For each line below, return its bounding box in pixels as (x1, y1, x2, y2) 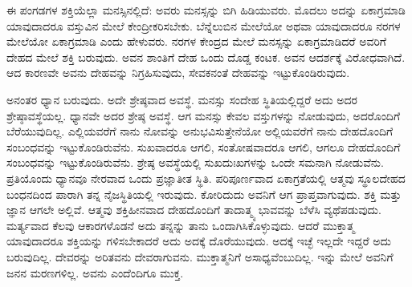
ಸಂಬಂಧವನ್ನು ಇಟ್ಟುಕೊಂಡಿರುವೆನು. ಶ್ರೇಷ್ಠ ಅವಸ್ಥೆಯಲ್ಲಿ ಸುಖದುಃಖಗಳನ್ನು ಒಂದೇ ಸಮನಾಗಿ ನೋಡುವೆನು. (6, 154, 384, 171)
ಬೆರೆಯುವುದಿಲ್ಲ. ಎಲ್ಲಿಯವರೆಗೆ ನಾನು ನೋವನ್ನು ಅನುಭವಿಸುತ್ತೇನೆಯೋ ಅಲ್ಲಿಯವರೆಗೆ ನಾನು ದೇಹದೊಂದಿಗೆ (6, 123, 394, 139)
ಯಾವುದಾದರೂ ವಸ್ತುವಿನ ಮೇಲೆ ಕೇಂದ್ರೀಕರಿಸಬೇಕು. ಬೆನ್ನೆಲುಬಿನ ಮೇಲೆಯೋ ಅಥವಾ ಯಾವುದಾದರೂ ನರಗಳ (6, 17, 401, 34)
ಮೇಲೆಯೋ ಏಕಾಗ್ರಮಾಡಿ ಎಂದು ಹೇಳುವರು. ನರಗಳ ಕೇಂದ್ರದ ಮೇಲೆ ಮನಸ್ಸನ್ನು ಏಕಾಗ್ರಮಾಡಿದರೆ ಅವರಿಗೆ (6, 33, 386, 50)
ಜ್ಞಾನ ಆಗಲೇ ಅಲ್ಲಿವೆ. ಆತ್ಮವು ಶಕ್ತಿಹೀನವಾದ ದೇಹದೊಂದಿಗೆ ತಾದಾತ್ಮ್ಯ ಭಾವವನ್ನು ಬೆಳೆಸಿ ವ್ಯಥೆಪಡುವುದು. (6, 201, 381, 218)
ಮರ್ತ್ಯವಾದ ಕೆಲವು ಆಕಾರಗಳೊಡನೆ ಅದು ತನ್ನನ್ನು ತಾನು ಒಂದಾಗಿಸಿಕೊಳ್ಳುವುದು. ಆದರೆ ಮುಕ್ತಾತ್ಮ (6, 216, 355, 233)
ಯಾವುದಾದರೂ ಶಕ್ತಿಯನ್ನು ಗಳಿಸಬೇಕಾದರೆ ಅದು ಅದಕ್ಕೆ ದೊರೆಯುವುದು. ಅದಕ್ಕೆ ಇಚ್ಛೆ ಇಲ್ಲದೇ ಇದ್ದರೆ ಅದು (6, 232, 392, 249)
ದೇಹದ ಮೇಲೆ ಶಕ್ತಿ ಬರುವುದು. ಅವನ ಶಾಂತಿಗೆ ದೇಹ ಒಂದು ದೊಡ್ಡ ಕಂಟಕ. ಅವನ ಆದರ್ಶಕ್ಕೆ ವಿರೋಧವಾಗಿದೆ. (6, 48, 406, 65)
